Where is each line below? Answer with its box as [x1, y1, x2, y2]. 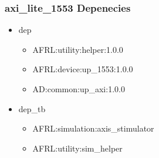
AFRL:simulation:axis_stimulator [32, 122, 154, 135]
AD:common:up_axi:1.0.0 [32, 83, 125, 95]
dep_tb [18, 102, 46, 115]
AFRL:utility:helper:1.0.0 [32, 43, 123, 55]
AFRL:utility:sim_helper [32, 142, 123, 154]
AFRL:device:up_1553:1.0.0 [32, 63, 133, 75]
